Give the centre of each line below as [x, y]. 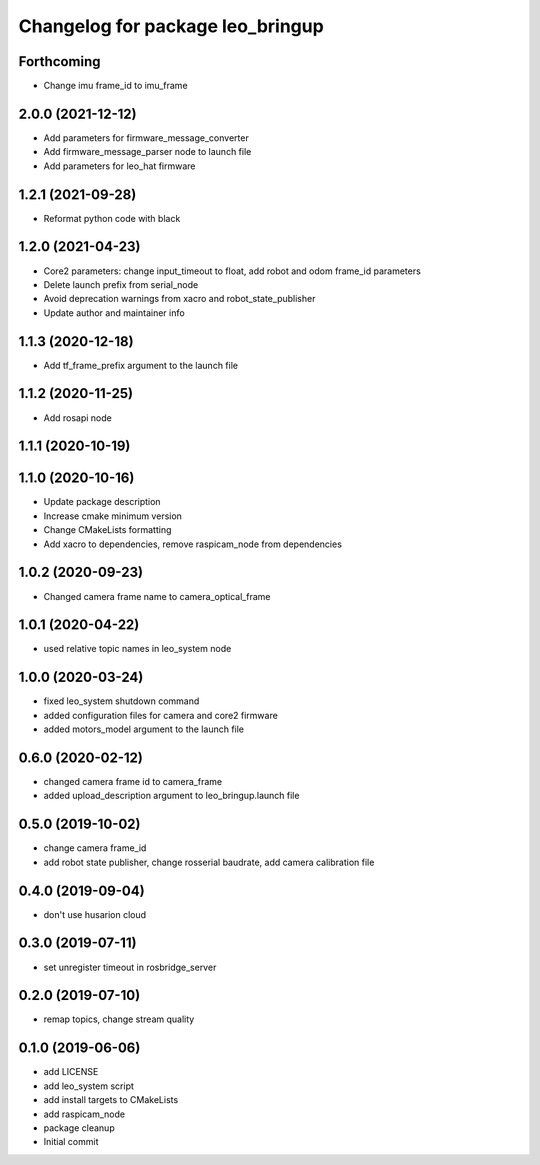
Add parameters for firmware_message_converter [146, 137]
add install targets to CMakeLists [111, 1100]
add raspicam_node [84, 1114]
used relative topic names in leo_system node [137, 649]
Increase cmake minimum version [112, 516]
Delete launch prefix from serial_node [121, 284]
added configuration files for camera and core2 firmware [161, 715]
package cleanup [79, 1127]
